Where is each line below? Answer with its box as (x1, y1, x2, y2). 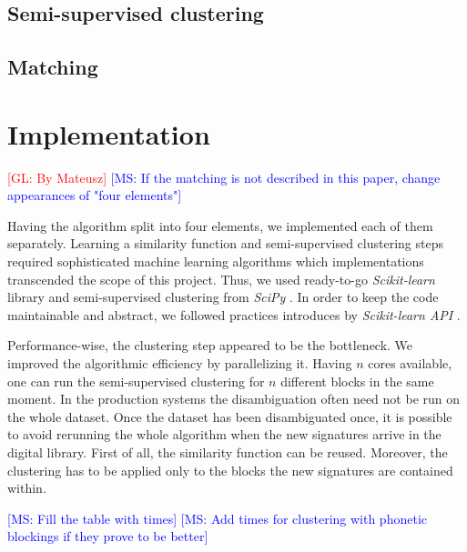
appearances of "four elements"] (7, 186, 182, 205)
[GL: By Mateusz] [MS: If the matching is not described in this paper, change (7, 167, 441, 186)
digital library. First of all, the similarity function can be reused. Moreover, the (7, 443, 448, 461)
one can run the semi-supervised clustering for (7, 371, 265, 390)
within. (7, 478, 46, 497)
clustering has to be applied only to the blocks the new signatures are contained (7, 460, 453, 479)
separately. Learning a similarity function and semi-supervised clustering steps (7, 234, 443, 253)
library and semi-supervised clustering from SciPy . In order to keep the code (7, 287, 439, 306)
